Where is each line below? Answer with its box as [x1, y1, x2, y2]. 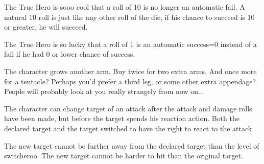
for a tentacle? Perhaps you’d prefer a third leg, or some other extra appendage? [4, 76, 256, 86]
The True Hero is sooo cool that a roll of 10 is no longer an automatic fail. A [4, 2, 245, 12]
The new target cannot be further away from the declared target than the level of [4, 140, 259, 151]
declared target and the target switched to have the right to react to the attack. [4, 123, 254, 133]
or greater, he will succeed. [4, 21, 88, 32]
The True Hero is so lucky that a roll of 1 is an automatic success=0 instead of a [4, 38, 257, 49]
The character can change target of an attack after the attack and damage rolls [4, 103, 252, 113]
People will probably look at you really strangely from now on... [4, 86, 204, 97]
